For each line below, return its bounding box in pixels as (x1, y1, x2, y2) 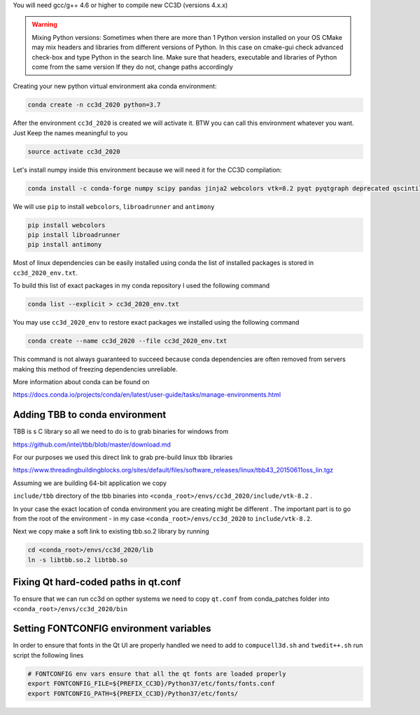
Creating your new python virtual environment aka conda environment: (13, 82, 217, 90)
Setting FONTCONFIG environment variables (13, 622, 211, 634)
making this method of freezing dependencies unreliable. (13, 365, 178, 373)
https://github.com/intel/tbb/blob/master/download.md (13, 440, 171, 449)
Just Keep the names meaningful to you (13, 128, 128, 137)
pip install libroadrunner (27, 231, 120, 239)
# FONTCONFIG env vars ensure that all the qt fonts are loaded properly (27, 669, 286, 678)
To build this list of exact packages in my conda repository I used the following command (13, 281, 270, 290)
